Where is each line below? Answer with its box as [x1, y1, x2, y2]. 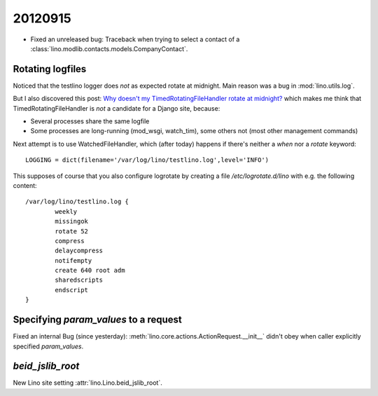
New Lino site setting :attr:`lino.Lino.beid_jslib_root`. [13, 378, 162, 387]
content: [13, 181, 38, 189]
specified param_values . [13, 342, 84, 350]
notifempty [55, 257, 92, 264]
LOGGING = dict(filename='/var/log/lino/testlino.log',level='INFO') [25, 156, 269, 164]
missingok [55, 217, 89, 226]
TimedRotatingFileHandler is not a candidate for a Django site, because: [13, 104, 220, 112]
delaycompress [55, 247, 104, 255]
